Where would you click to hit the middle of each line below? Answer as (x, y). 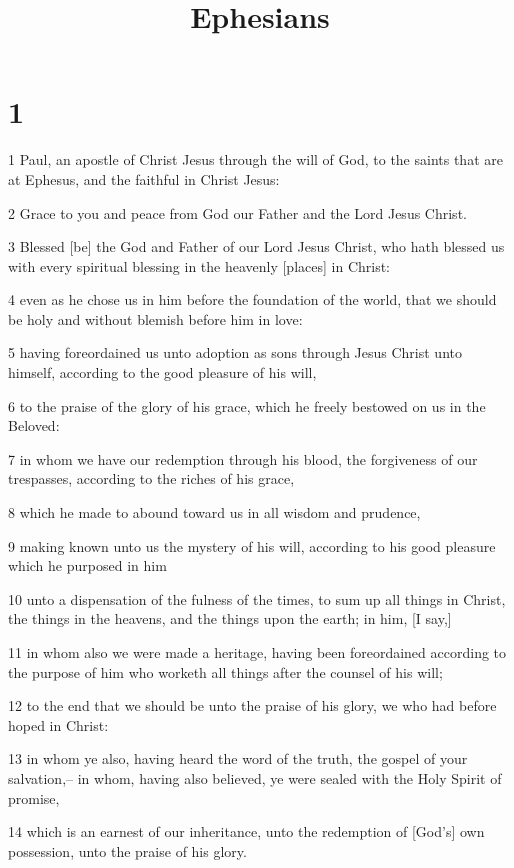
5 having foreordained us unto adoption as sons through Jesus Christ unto (235, 352)
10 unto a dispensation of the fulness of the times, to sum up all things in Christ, (257, 598)
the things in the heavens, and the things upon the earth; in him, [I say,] (230, 618)
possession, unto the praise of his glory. (127, 850)
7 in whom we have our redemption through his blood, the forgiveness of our (243, 458)
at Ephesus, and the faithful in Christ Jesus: (144, 178)
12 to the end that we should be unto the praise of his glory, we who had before (252, 705)
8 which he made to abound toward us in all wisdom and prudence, (214, 512)
